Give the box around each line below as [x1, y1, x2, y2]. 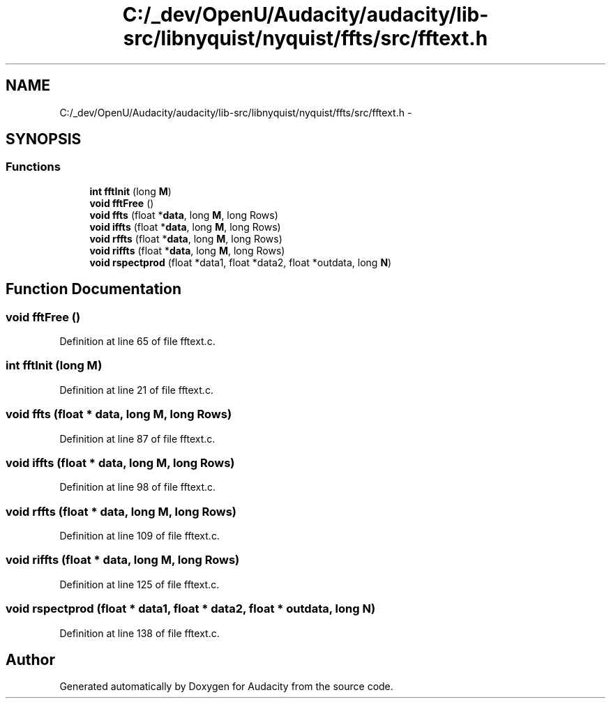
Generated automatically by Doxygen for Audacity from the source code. [59, 680, 393, 693]
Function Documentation [6, 280, 181, 298]
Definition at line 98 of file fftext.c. [59, 481, 216, 493]
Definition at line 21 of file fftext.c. [59, 383, 213, 396]
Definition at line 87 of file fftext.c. [59, 432, 216, 445]
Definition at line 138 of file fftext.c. [59, 627, 220, 639]
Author [6, 650, 55, 668]
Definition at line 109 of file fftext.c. [59, 530, 220, 542]
